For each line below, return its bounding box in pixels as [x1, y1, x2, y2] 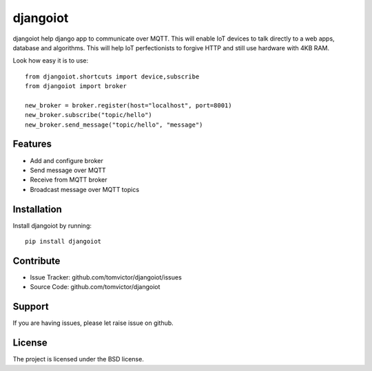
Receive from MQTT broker [30, 176, 107, 184]
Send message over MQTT [30, 166, 106, 174]
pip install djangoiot [25, 237, 102, 246]
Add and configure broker [30, 156, 103, 165]
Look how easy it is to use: [12, 56, 89, 65]
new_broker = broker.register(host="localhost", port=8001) [25, 101, 232, 109]
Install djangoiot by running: [12, 221, 92, 230]
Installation [12, 203, 62, 215]
